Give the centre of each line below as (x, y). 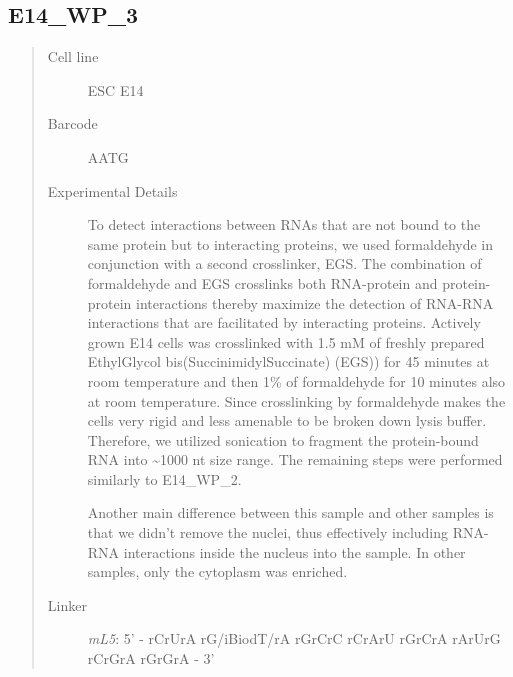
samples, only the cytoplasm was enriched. (217, 571)
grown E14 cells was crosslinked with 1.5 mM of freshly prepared (286, 341)
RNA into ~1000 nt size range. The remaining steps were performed (295, 459)
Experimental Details (112, 190)
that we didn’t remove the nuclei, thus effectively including (268, 532)
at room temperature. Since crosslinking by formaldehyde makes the (296, 400)
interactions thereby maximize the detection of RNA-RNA (315, 302)
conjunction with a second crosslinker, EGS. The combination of (284, 263)
